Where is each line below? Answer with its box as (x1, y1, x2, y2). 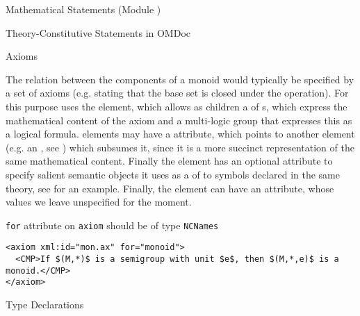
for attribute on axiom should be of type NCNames (6, 217, 219, 232)
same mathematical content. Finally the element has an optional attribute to (6, 153, 333, 168)
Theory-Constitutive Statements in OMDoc (6, 25, 190, 40)
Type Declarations (6, 297, 84, 311)
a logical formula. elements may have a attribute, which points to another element (6, 126, 355, 141)
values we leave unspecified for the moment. (6, 194, 192, 209)
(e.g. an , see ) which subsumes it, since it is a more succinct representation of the (6, 140, 354, 154)
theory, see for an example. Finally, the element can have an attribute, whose (6, 181, 334, 195)
